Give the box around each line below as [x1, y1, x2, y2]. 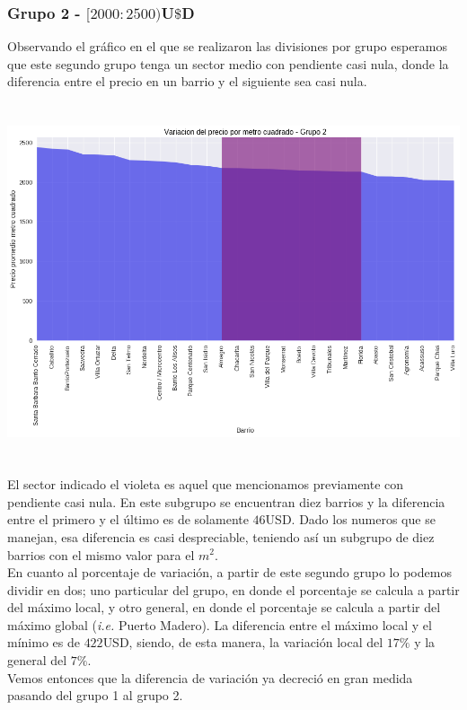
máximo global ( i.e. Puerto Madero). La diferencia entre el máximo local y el [7, 615, 432, 634]
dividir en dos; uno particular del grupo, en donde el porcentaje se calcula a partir [7, 580, 460, 599]
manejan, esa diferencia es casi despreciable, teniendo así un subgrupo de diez [7, 527, 435, 546]
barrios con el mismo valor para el [7, 545, 195, 564]
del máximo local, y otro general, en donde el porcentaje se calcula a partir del [7, 598, 441, 617]
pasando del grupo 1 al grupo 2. [7, 686, 183, 705]
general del [7, 651, 67, 670]
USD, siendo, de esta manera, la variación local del [102, 633, 383, 652]
